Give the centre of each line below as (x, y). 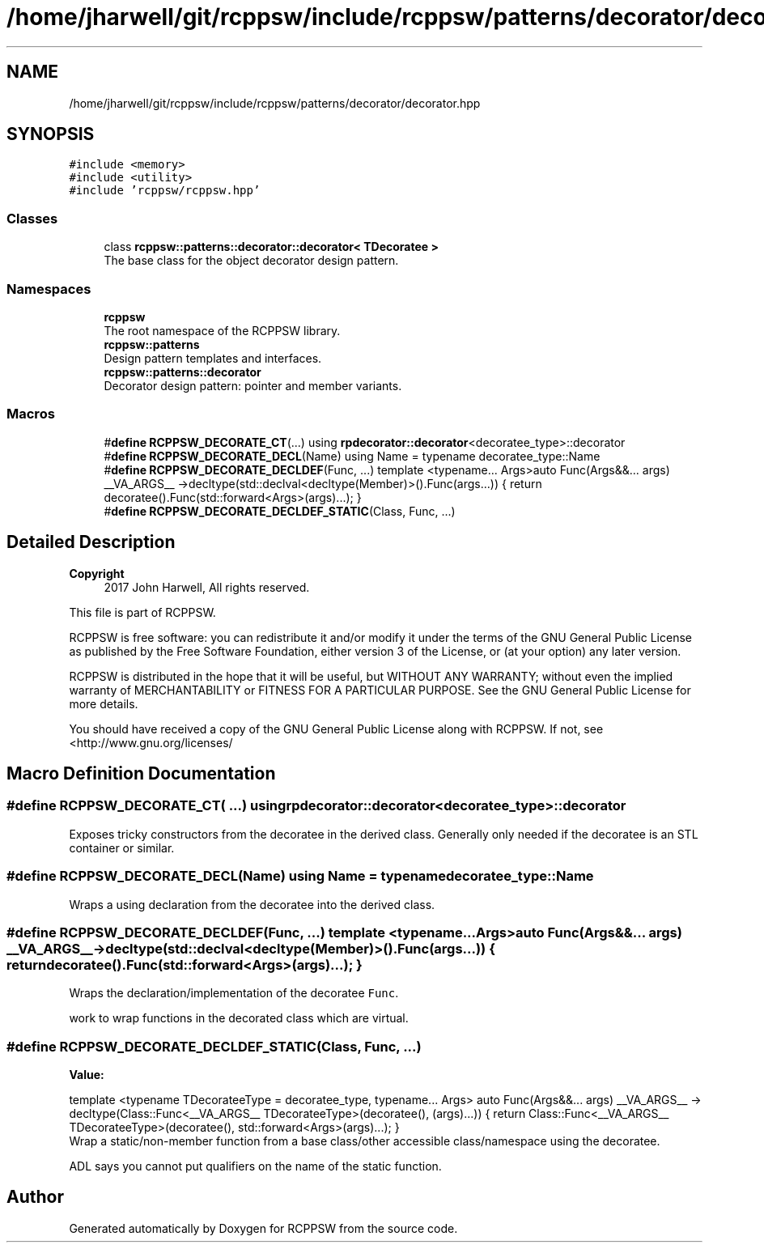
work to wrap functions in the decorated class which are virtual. (239, 1018)
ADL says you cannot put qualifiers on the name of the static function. (255, 1166)
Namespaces (49, 289)
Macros (31, 414)
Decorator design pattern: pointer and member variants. (253, 385)
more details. (104, 703)
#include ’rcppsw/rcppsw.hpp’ (165, 191)
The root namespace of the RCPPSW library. (222, 330)
